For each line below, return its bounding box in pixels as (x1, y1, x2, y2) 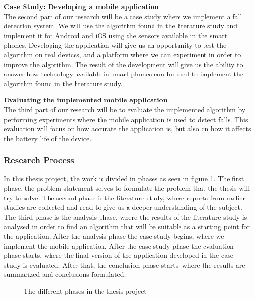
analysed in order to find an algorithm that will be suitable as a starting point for (4, 221, 250, 231)
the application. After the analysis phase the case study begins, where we (4, 231, 224, 241)
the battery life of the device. (4, 133, 92, 143)
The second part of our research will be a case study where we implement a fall (4, 11, 242, 21)
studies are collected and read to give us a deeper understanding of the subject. (4, 202, 242, 212)
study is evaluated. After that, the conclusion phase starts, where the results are (4, 259, 245, 270)
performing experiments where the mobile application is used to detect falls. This (4, 114, 248, 124)
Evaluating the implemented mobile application (4, 95, 168, 105)
